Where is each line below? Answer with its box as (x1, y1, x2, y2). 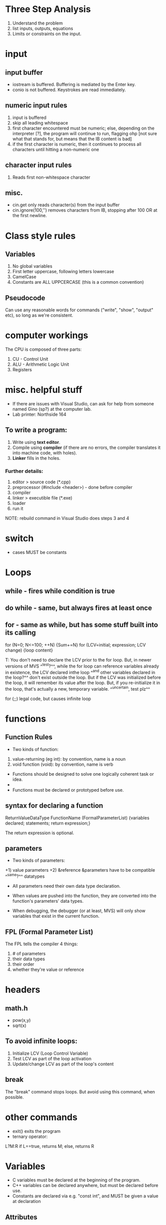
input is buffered (12, 114, 46, 121)
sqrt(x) (12, 1022, 26, 1028)
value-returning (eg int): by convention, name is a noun (12, 756, 126, 762)
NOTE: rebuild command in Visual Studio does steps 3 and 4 (5, 515, 130, 521)
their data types (12, 956, 45, 962)
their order (12, 961, 34, 967)
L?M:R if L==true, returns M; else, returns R (5, 1143, 95, 1149)
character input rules (5, 161, 72, 170)
